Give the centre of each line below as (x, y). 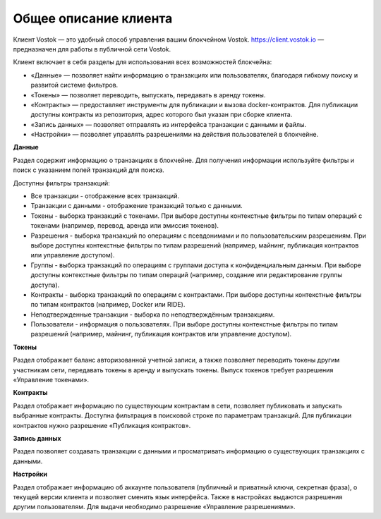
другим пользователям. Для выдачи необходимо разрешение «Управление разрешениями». (154, 507)
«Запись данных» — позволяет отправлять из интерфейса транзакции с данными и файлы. (169, 124)
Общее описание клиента (93, 18)
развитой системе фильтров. (74, 85)
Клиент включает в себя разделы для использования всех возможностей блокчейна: (143, 62)
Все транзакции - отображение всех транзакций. (105, 196)
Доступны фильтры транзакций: (62, 183)
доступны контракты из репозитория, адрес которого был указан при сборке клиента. (162, 115)
